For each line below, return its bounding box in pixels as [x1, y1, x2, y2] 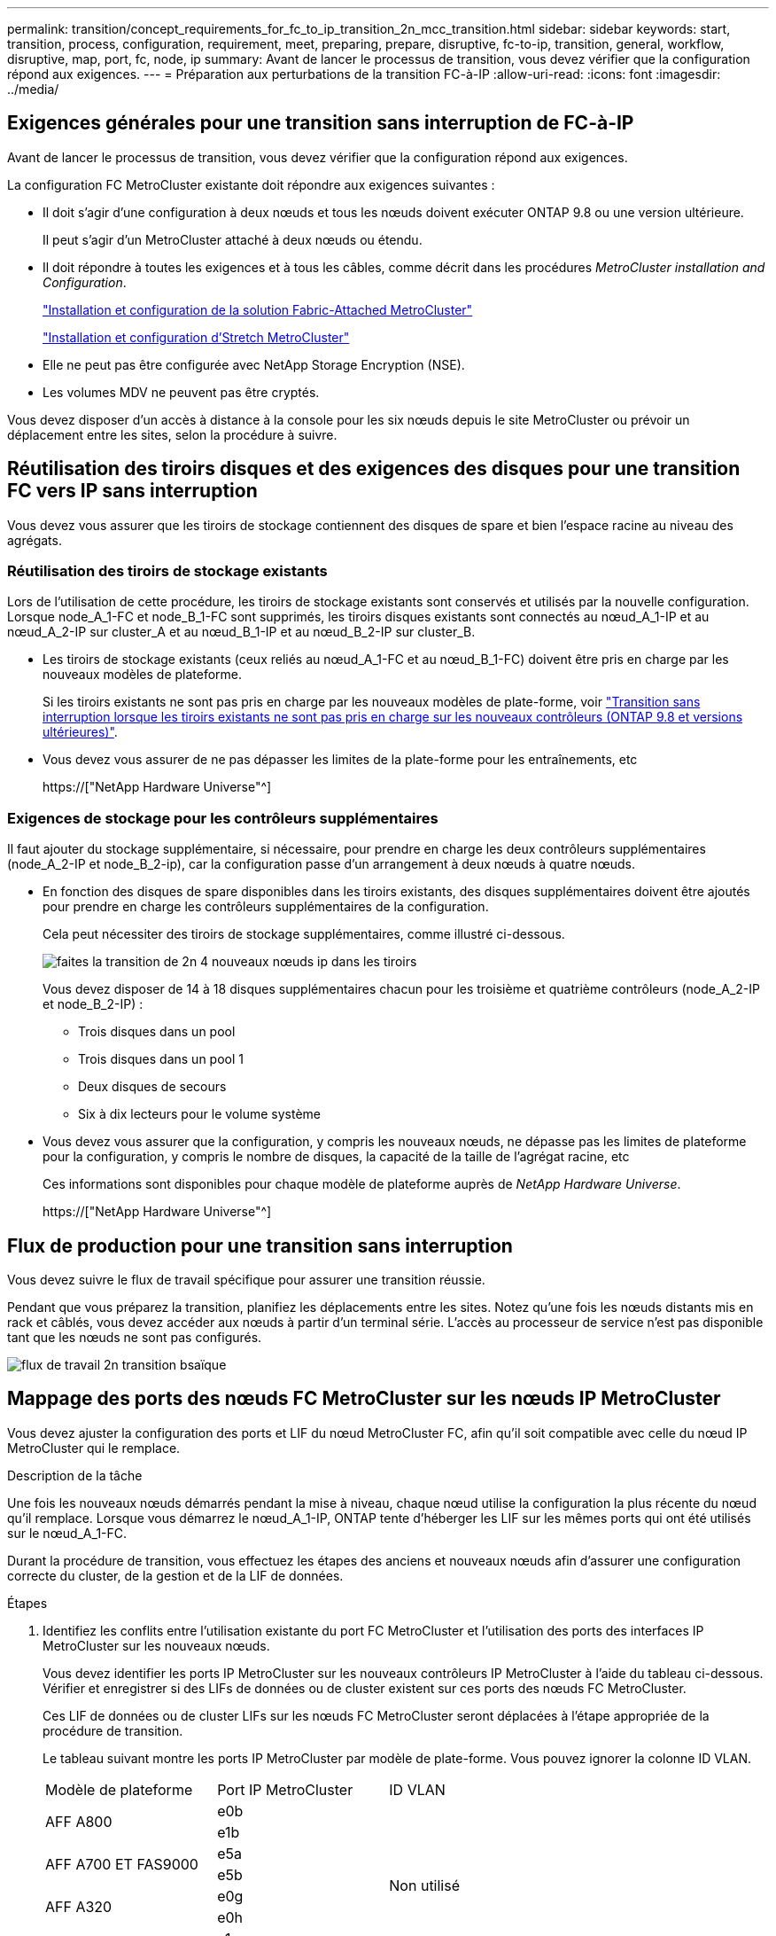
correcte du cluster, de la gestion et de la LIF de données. [7, 1567, 344, 1583]
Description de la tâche [7, 1467, 143, 1483]
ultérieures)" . [43, 724, 118, 740]
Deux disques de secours [78, 1079, 227, 1095]
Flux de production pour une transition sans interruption [7, 1234, 513, 1257]
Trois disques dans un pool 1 [78, 1051, 244, 1067]
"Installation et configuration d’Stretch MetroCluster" [43, 329, 350, 345]
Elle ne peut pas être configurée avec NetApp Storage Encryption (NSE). [43, 356, 465, 372]
